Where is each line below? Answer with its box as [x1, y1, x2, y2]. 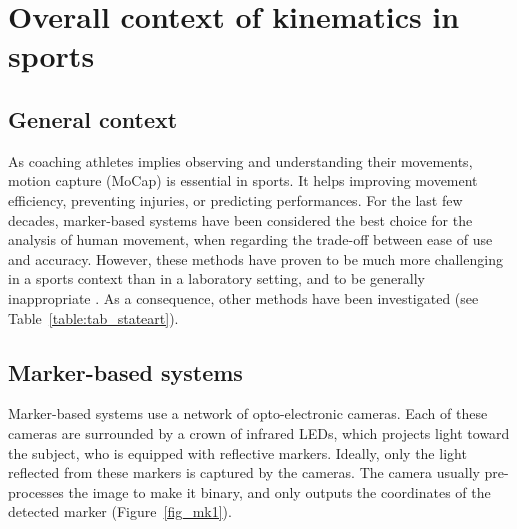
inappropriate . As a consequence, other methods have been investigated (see [8, 287, 479, 308]
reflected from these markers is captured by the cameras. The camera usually [8, 462, 480, 483]
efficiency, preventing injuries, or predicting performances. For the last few [8, 189, 463, 210]
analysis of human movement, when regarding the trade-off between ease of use [8, 229, 493, 250]
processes [8, 481, 64, 502]
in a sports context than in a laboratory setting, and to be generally [8, 268, 425, 289]
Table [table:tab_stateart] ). [8, 307, 179, 328]
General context [8, 103, 178, 134]
